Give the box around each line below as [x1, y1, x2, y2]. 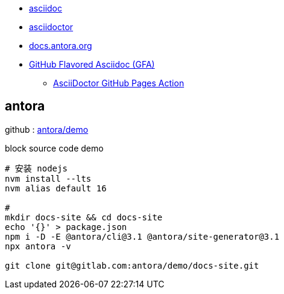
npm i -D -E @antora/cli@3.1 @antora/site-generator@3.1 [5, 231, 280, 241]
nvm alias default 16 [5, 183, 107, 193]
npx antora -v [5, 241, 71, 251]
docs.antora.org [29, 40, 92, 51]
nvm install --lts [5, 173, 92, 184]
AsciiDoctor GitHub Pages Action [53, 78, 185, 88]
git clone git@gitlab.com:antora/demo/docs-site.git [5, 260, 259, 270]
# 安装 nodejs [5, 163, 68, 173]
